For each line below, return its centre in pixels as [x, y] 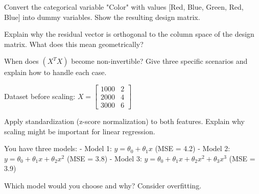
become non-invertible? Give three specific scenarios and [159, 61]
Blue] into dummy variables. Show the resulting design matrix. [102, 17]
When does [21, 61]
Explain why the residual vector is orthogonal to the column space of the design [129, 34]
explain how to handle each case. [55, 72]
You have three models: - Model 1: [58, 148]
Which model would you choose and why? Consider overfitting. [103, 186]
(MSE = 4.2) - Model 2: [193, 148]
